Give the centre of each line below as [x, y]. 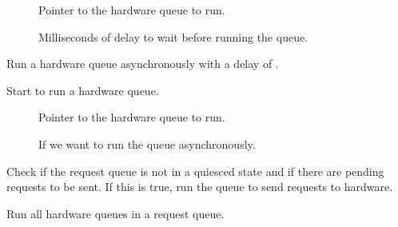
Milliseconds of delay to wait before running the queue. [173, 36]
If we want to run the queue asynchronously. [147, 143]
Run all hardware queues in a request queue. [115, 213]
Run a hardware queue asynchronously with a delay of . [143, 64]
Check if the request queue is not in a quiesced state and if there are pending [195, 171]
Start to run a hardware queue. [83, 90]
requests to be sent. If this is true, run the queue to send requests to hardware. [200, 187]
